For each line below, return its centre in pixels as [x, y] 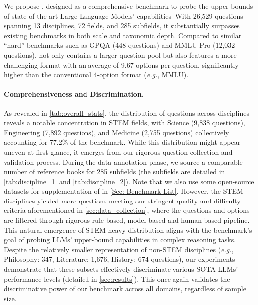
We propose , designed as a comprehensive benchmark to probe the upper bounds [129, 6]
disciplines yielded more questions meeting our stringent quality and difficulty [122, 200]
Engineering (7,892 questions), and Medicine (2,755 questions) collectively [117, 132]
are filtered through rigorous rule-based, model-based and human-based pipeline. [127, 220]
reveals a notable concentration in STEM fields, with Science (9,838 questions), [125, 123]
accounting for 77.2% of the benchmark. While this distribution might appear [122, 142]
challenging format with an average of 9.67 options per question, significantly [121, 64]
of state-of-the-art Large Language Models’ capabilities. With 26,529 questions [124, 16]
